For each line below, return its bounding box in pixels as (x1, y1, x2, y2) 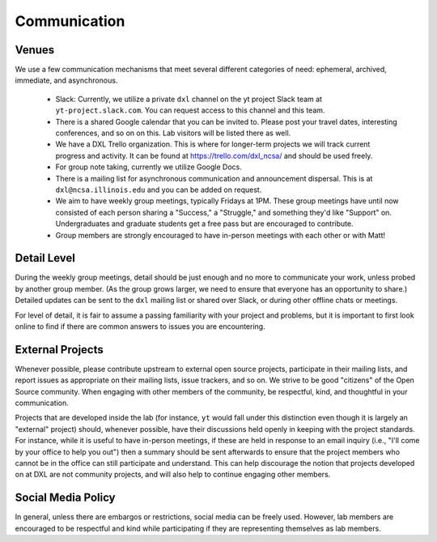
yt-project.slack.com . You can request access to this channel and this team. (55, 105, 325, 115)
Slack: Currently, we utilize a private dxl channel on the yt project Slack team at (55, 94, 323, 104)
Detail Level (15, 251, 76, 265)
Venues (15, 43, 55, 57)
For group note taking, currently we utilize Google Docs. (55, 162, 243, 172)
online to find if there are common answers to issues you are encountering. (15, 322, 266, 331)
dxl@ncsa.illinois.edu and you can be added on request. (55, 185, 262, 194)
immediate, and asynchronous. (15, 75, 118, 85)
